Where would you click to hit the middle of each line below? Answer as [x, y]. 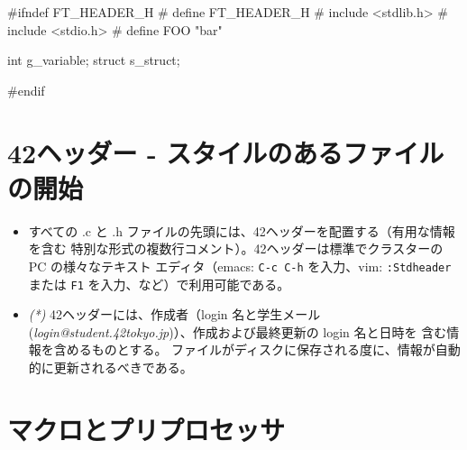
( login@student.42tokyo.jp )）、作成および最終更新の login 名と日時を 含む [238, 331]
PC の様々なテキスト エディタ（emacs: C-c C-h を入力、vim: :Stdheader [240, 266]
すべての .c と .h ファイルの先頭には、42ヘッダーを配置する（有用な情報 [242, 230]
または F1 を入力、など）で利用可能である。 [159, 284]
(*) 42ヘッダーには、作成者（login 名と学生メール [174, 314]
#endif [26, 90]
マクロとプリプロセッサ [147, 429]
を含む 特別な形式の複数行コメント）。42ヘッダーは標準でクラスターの [236, 248]
